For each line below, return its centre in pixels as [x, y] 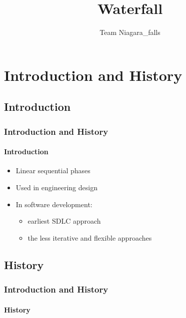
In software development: [54, 204]
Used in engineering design [56, 187]
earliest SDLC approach [64, 221]
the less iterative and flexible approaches [90, 237]
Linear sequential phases [53, 170]
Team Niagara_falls [130, 32]
